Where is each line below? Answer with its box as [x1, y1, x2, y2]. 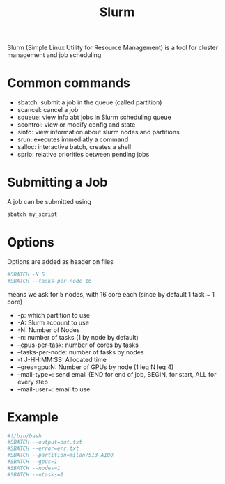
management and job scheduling [7, 51, 102, 59]
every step [17, 377, 49, 386]
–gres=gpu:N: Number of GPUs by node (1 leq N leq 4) [17, 363, 174, 371]
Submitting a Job [7, 175, 108, 190]
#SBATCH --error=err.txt [7, 445, 79, 453]
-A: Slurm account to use [17, 318, 89, 327]
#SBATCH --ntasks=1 [7, 471, 64, 478]
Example [7, 409, 59, 425]
